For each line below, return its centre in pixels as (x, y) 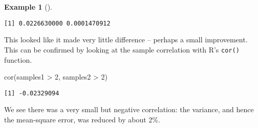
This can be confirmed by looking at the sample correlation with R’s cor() (122, 49)
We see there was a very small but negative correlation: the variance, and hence (129, 109)
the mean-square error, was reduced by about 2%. (82, 119)
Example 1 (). (28, 7)
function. (18, 59)
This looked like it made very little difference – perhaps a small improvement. (126, 40)
